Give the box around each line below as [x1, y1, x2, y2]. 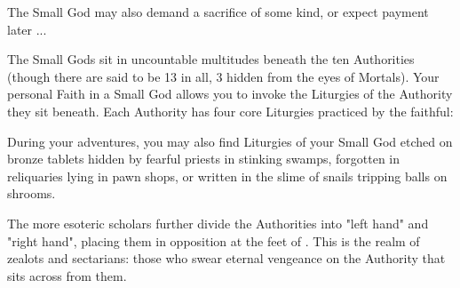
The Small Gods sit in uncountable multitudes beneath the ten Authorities [7, 50, 415, 68]
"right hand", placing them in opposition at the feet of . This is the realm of [7, 231, 420, 250]
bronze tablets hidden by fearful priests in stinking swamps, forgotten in [7, 149, 401, 168]
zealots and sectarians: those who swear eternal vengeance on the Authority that [7, 249, 446, 268]
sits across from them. [7, 266, 127, 284]
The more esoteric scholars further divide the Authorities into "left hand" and [7, 213, 429, 232]
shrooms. [7, 184, 56, 203]
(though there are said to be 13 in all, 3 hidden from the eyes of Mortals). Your [7, 67, 440, 85]
